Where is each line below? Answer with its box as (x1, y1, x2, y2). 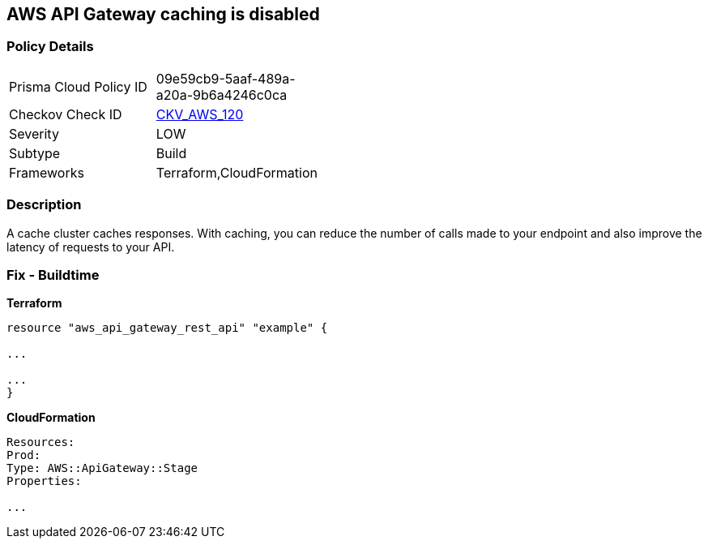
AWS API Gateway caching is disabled (6, 4, 320, 24)
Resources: (6, 436, 75, 449)
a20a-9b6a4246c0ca (156, 86, 288, 103)
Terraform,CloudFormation (156, 164, 318, 181)
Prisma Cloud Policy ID (9, 78, 147, 95)
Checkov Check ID (9, 105, 122, 122)
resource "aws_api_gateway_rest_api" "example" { (6, 321, 328, 335)
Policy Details (6, 38, 94, 55)
